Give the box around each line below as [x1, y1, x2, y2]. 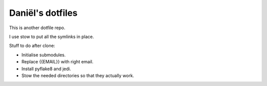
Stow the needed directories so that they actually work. [21, 72, 134, 79]
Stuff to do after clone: [9, 43, 55, 49]
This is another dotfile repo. [9, 25, 65, 31]
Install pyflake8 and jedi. [21, 66, 71, 72]
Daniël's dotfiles [9, 7, 78, 18]
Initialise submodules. [21, 52, 66, 58]
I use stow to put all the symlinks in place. [9, 34, 94, 40]
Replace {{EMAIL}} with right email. [21, 59, 94, 65]
